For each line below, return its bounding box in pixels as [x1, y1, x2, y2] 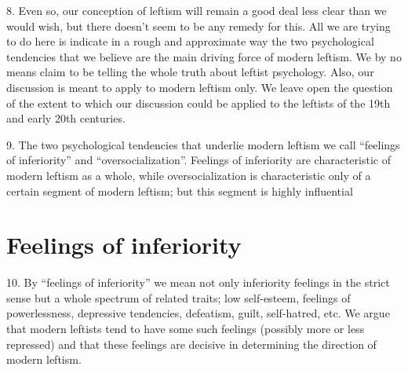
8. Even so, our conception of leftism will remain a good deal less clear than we [6, 2, 387, 18]
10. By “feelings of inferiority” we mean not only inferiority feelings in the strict [6, 274, 390, 291]
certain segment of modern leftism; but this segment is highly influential [6, 182, 353, 199]
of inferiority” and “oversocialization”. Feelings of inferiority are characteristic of [6, 152, 391, 168]
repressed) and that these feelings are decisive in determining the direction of [6, 335, 377, 352]
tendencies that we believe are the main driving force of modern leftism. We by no [6, 48, 402, 64]
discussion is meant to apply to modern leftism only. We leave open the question [6, 79, 393, 95]
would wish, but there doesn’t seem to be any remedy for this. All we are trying [6, 17, 391, 34]
